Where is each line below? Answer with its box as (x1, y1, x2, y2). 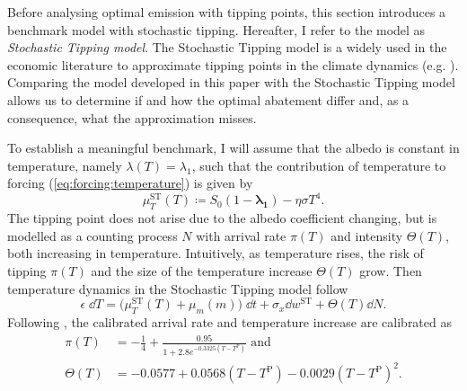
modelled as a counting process (7, 226, 178, 244)
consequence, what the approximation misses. (7, 108, 257, 127)
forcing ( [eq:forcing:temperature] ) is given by (7, 173, 253, 192)
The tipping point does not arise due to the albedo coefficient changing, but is (7, 209, 437, 227)
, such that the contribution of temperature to (191, 156, 446, 174)
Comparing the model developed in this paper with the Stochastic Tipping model (7, 73, 455, 92)
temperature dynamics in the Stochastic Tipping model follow (7, 279, 348, 298)
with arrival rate (196, 226, 286, 244)
